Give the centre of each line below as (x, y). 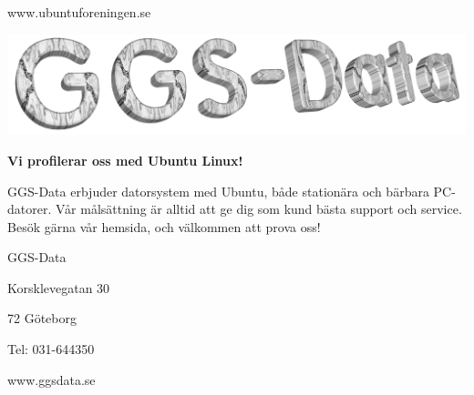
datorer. (30, 209)
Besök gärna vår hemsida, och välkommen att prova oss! (164, 226)
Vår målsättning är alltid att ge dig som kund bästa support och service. (258, 209)
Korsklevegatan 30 (59, 287)
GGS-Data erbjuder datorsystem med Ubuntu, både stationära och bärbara (218, 191)
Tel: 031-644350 (51, 349)
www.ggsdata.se (52, 379)
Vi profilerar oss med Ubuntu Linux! (125, 160)
